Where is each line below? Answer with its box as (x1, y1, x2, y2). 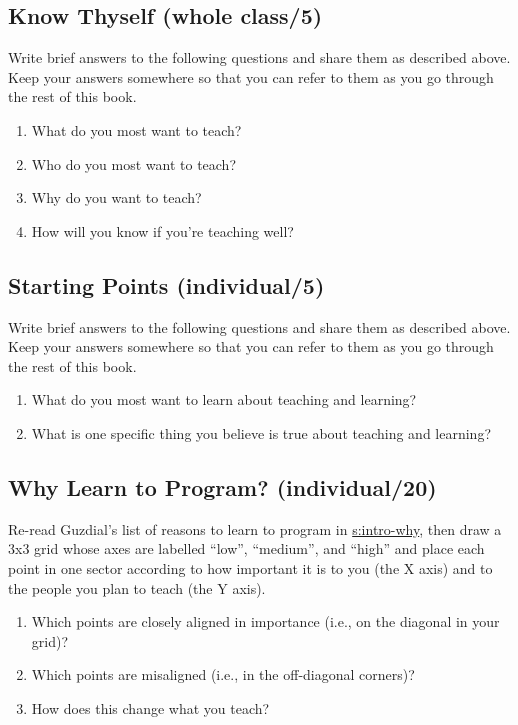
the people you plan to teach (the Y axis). (8, 577, 266, 598)
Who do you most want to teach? (31, 153, 237, 174)
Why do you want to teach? (31, 187, 202, 208)
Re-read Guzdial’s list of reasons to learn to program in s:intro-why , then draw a (8, 518, 502, 539)
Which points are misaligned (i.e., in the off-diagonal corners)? (31, 664, 415, 685)
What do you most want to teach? (31, 119, 242, 140)
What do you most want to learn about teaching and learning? (31, 389, 417, 410)
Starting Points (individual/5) (8, 269, 325, 300)
